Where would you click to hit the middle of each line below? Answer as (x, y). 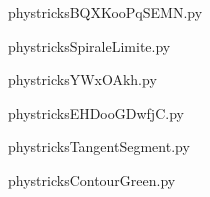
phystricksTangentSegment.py (99, 146)
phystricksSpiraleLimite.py (89, 45)
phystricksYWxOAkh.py (82, 79)
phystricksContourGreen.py (92, 179)
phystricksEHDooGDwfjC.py (96, 112)
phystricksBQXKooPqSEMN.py (105, 12)
